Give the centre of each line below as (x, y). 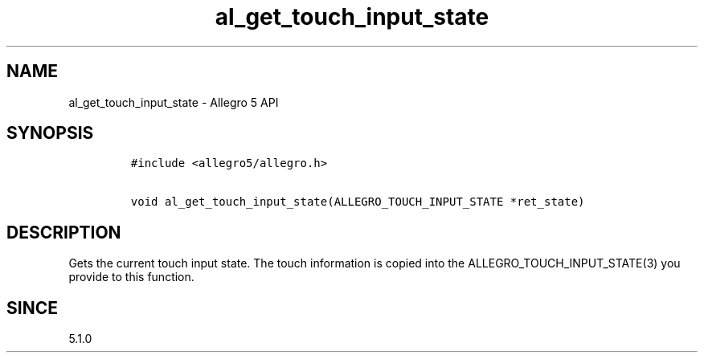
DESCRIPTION (64, 232)
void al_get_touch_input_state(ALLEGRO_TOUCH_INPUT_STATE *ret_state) (358, 202)
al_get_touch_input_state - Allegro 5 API (174, 102)
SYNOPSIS (50, 133)
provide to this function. (131, 277)
